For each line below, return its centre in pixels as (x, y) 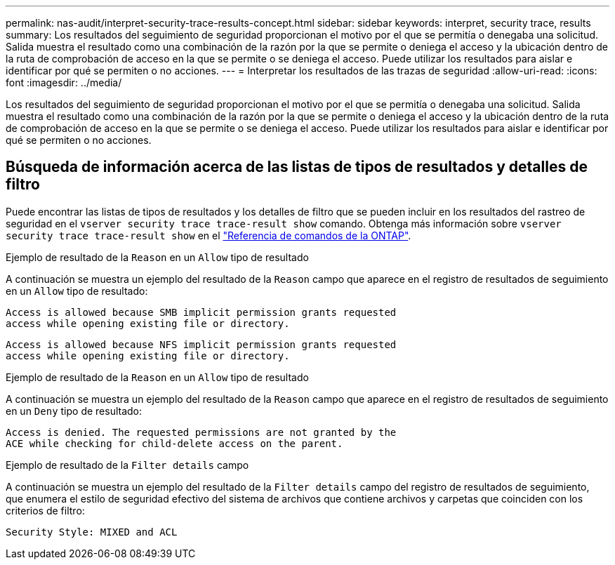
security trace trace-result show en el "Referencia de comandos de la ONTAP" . (209, 235)
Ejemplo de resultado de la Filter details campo (127, 465)
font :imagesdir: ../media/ (64, 82)
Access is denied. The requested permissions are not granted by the (201, 432)
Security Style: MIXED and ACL (92, 532)
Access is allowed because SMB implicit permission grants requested (201, 312)
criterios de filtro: (45, 510)
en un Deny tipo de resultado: (74, 411)
